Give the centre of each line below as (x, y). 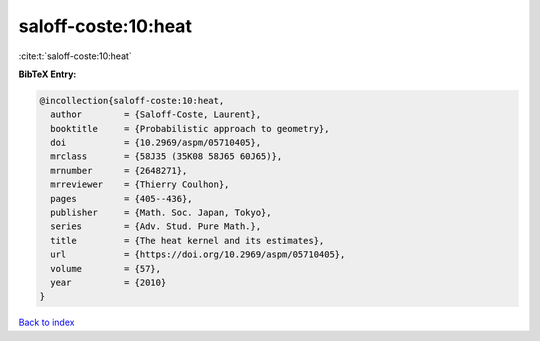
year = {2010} (108, 282)
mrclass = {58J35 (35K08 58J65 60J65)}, (166, 156)
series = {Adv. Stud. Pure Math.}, (156, 226)
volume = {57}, (106, 268)
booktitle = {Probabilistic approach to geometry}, (190, 128)
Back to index (46, 322)
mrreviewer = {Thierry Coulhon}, (140, 184)
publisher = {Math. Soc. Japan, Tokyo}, (161, 213)
